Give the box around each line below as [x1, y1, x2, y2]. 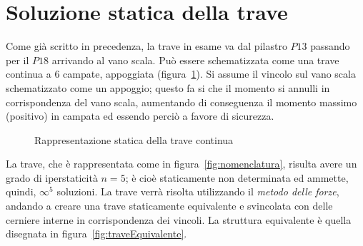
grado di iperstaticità [6, 170, 98, 185]
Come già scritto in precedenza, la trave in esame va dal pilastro [6, 39, 287, 53]
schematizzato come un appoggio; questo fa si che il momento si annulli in [6, 80, 330, 95]
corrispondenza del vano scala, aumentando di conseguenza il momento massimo [6, 94, 357, 109]
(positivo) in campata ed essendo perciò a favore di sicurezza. [6, 108, 274, 123]
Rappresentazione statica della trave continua [34, 132, 234, 147]
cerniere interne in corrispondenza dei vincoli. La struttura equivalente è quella [6, 212, 352, 227]
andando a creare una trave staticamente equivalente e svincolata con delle [6, 198, 333, 213]
